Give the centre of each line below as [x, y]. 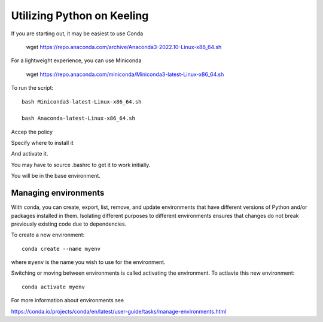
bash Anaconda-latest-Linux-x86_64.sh [79, 119]
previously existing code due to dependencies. [69, 224]
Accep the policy [32, 132]
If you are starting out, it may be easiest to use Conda [77, 34]
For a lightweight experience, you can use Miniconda [76, 60]
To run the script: [32, 88]
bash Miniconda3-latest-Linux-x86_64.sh [82, 101]
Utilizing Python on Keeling [80, 16]
